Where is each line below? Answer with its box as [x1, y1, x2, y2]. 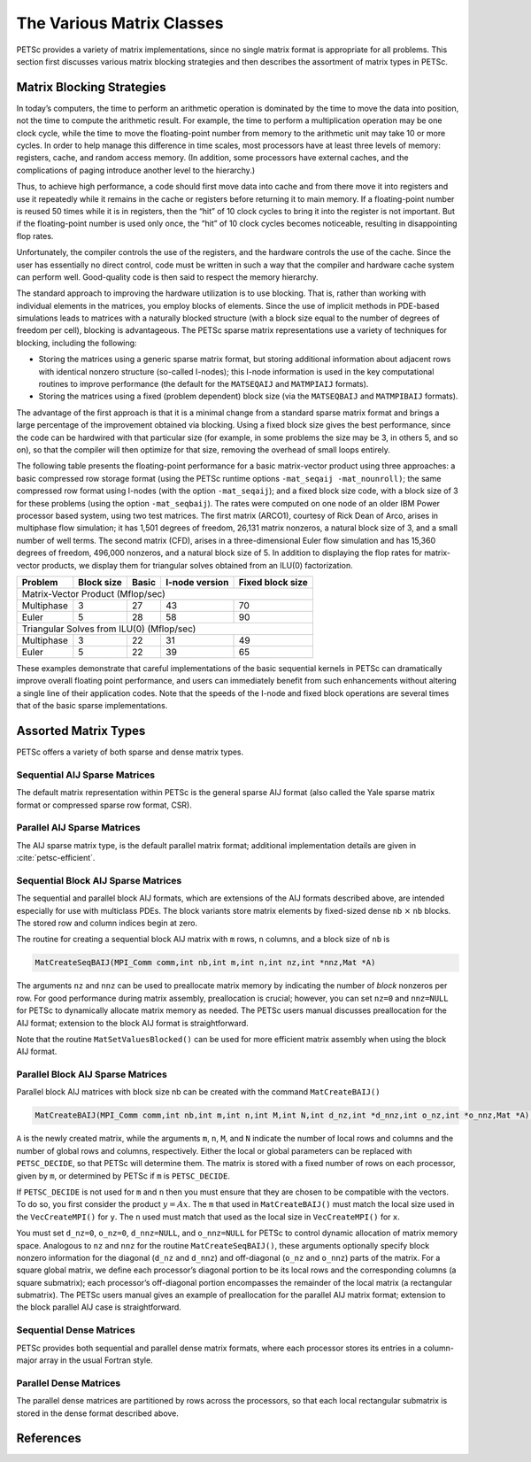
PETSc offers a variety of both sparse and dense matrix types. [16, 746, 244, 757]
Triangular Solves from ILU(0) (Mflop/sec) [21, 623, 196, 635]
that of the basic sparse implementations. [16, 700, 168, 711]
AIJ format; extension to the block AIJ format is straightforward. [16, 1017, 250, 1028]
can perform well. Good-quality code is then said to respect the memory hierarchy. [16, 271, 319, 282]
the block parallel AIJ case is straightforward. [16, 1302, 181, 1312]
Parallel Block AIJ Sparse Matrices [16, 1068, 167, 1080]
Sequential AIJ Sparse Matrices [16, 769, 155, 781]
